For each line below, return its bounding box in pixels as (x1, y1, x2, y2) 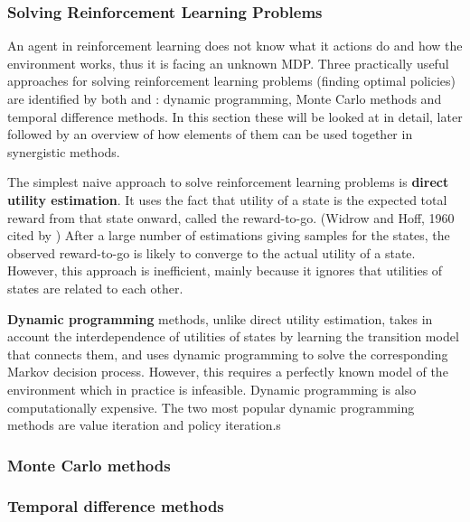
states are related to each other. (7, 278, 183, 297)
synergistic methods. (7, 142, 120, 161)
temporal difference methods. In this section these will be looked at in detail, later (7, 107, 463, 126)
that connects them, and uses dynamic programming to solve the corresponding (7, 344, 448, 363)
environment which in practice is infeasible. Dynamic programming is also (7, 379, 417, 398)
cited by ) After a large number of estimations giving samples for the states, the (7, 226, 450, 245)
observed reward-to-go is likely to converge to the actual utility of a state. (7, 243, 416, 262)
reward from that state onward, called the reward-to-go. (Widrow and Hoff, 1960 (7, 208, 455, 227)
